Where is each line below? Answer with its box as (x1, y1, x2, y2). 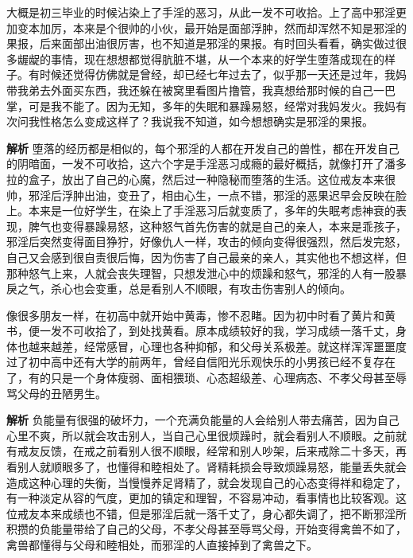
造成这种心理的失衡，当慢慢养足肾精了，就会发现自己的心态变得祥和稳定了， (6, 474, 407, 490)
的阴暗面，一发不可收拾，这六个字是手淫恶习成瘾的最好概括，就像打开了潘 (6, 155, 396, 172)
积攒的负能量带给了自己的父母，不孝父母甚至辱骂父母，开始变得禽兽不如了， (6, 521, 407, 537)
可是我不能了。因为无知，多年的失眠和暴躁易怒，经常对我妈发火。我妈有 (28, 97, 407, 114)
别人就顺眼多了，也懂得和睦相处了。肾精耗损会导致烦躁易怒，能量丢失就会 (17, 458, 407, 475)
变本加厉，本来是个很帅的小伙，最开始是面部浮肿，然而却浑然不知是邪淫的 (17, 19, 407, 36)
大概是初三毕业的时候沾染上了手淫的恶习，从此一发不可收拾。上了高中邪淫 (6, 4, 396, 20)
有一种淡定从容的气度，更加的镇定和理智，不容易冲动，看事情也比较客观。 (6, 490, 396, 506)
